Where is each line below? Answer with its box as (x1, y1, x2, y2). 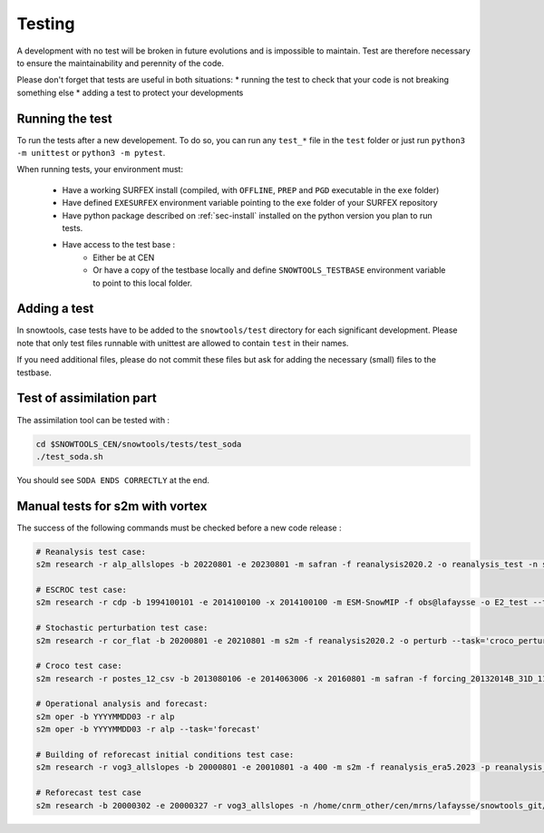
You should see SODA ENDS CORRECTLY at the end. (16, 474, 210, 485)
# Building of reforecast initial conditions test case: (35, 750, 295, 760)
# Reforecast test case (35, 788, 142, 798)
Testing (16, 14, 75, 34)
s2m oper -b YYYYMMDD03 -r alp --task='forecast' (35, 724, 261, 734)
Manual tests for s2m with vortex (16, 499, 208, 514)
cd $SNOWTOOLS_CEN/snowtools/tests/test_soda (35, 439, 242, 449)
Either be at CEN (92, 252, 155, 263)
